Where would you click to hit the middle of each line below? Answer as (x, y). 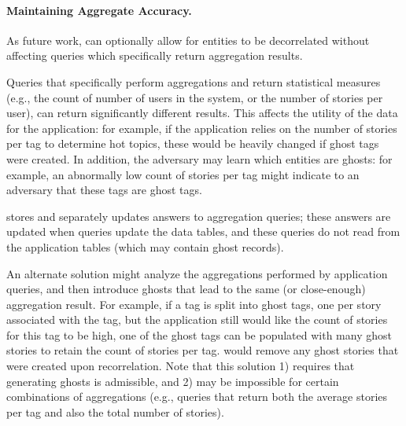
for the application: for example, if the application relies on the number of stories (202, 128)
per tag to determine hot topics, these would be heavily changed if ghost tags (193, 143)
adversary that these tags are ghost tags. (104, 190)
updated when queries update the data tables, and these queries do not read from (203, 231)
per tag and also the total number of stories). (115, 411)
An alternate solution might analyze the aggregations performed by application (197, 273)
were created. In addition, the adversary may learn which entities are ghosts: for (199, 158)
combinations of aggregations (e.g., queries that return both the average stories (197, 397)
